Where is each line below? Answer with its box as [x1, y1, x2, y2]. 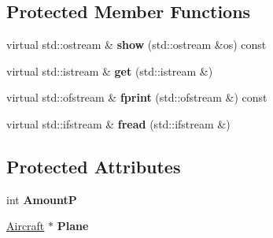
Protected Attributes [6, 154, 181, 178]
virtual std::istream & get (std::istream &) [6, 62, 213, 79]
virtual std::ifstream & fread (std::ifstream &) [6, 115, 231, 132]
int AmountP [6, 191, 77, 207]
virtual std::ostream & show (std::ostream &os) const [6, 36, 267, 53]
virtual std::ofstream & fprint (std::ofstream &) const [6, 89, 267, 106]
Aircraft [6, 218, 45, 234]
